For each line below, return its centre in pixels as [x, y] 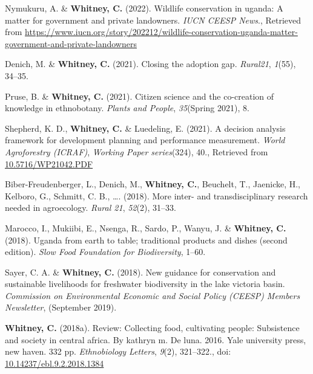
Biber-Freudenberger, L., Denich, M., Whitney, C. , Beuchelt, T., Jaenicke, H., [153, 184]
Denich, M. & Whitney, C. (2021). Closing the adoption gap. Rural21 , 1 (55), [150, 64]
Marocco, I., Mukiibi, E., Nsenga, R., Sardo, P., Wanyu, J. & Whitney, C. [146, 227]
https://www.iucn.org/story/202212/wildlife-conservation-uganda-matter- [161, 32]
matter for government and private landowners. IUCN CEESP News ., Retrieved [153, 20]
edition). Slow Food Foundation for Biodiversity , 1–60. [105, 252]
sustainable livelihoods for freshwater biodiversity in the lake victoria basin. [145, 284]
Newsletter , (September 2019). [61, 307]
